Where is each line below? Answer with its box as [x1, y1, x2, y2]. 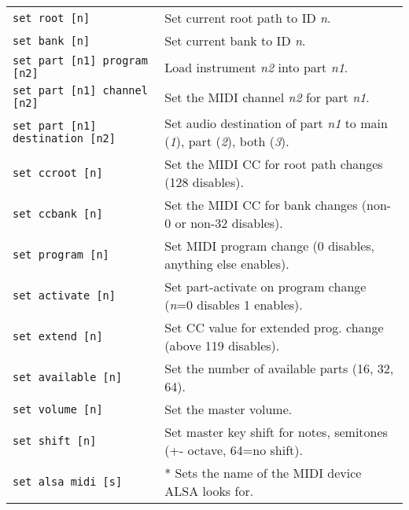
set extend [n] [13, 330, 103, 343]
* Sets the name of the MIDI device [164, 464, 362, 482]
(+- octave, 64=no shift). [164, 441, 303, 459]
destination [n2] [13, 132, 116, 145]
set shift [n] [13, 435, 97, 447]
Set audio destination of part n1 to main [164, 114, 388, 132]
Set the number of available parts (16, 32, [164, 359, 394, 377]
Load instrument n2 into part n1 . [164, 57, 348, 76]
